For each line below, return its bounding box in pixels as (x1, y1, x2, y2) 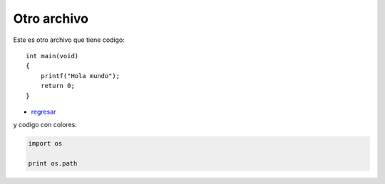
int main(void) (26, 52, 79, 60)
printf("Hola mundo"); (40, 72, 120, 80)
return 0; (40, 82, 75, 90)
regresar (31, 107, 56, 116)
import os (28, 139, 63, 148)
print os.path (28, 160, 78, 168)
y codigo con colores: (13, 121, 78, 129)
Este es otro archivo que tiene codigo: (13, 36, 125, 44)
